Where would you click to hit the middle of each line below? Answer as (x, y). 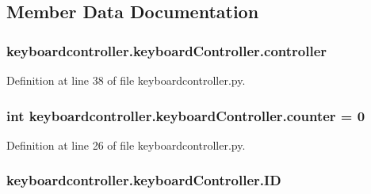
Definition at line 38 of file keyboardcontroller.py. (126, 80)
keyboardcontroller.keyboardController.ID (144, 180)
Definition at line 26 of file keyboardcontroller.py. (126, 145)
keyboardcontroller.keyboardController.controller (167, 50)
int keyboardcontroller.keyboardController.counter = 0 (186, 115)
